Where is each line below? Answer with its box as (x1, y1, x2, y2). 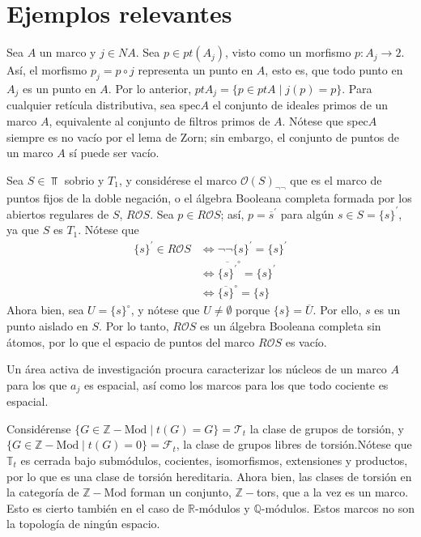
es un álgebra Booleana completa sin (200, 317, 381, 334)
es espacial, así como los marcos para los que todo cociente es (83, 376, 389, 393)
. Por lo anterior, (108, 79, 192, 96)
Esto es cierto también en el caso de (6, 499, 185, 516)
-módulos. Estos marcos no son (261, 499, 415, 516)
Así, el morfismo (6, 62, 87, 79)
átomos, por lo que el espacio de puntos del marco (6, 333, 255, 350)
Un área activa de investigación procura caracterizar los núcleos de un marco (6, 360, 387, 377)
